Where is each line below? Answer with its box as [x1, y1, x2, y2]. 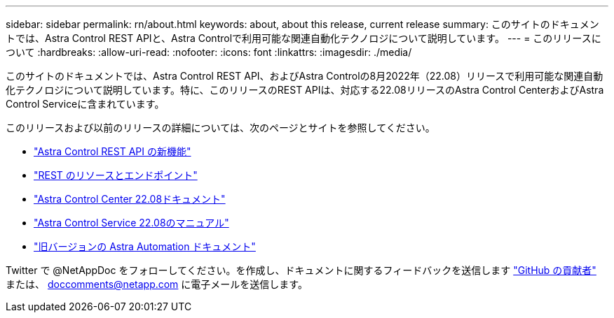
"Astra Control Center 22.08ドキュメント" [34, 193, 226, 205]
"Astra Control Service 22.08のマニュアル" [34, 217, 229, 229]
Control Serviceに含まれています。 [6, 98, 165, 110]
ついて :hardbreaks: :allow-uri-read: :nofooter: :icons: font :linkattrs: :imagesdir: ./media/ [6, 46, 412, 58]
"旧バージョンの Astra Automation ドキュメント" [34, 240, 256, 252]
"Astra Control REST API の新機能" [34, 145, 191, 157]
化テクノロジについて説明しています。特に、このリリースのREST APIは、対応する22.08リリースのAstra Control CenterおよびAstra [6, 84, 604, 96]
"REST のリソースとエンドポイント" [34, 169, 198, 181]
